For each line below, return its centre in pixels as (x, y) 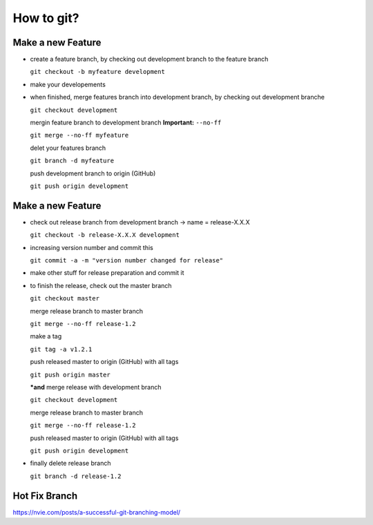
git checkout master (65, 298)
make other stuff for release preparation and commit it (107, 273)
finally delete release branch (70, 464)
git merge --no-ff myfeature (79, 135)
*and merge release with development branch (96, 387)
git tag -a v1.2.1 (61, 349)
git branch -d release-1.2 (76, 476)
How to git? (46, 18)
